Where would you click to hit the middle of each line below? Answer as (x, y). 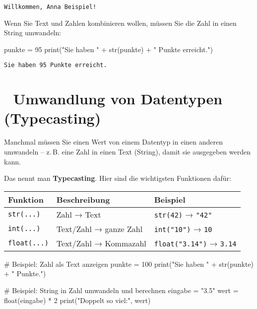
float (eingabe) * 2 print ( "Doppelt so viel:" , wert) (77, 300)
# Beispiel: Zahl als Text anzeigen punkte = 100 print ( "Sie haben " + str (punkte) (129, 264)
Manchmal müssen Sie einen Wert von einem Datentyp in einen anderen (114, 142)
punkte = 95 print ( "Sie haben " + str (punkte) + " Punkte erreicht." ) (108, 49)
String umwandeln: (33, 33)
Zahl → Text (79, 214)
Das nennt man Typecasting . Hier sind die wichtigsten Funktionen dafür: (118, 178)
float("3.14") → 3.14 (195, 243)
